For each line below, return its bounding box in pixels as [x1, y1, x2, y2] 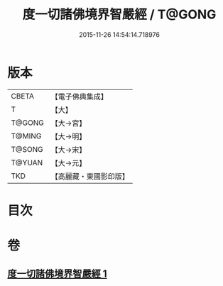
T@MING [11, 131, 42, 141]
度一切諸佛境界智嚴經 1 [7, 268, 108, 280]
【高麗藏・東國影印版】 [50, 171, 129, 181]
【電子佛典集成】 [50, 92, 108, 101]
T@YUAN [11, 158, 43, 167]
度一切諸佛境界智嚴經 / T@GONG [22, 6, 217, 23]
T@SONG [11, 144, 44, 154]
